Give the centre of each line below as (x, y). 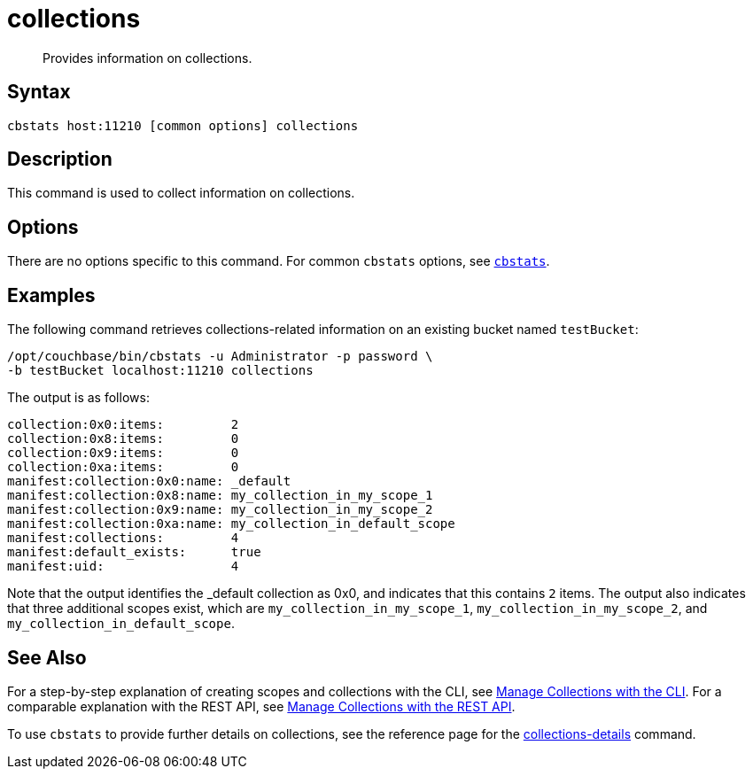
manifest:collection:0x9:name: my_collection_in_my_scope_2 (220, 510)
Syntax (39, 92)
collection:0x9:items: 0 (123, 453)
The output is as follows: (78, 398)
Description (60, 159)
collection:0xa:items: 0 (123, 467)
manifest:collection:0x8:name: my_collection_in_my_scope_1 (220, 496)
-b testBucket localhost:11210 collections (160, 371)
